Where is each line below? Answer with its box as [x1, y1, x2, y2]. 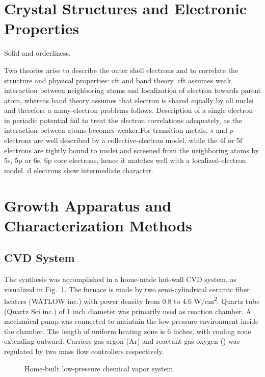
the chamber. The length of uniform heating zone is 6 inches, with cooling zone [4, 325, 251, 336]
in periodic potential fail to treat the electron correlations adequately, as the [4, 114, 243, 125]
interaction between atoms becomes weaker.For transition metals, [4, 125, 208, 135]
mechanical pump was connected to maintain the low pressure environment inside [4, 316, 259, 326]
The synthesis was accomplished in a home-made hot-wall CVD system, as [4, 274, 237, 285]
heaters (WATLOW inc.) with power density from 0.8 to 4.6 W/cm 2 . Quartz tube [4, 294, 260, 307]
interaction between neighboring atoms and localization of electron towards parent [4, 85, 261, 96]
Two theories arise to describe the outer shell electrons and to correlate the [4, 64, 238, 75]
